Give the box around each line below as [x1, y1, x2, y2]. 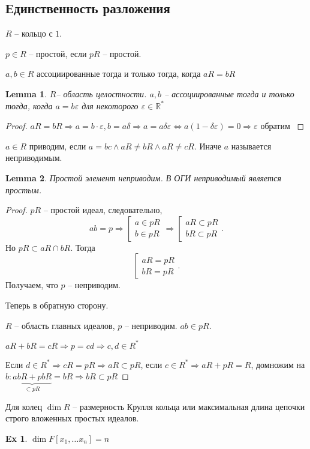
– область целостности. [56, 87, 147, 100]
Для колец [5, 400, 43, 412]
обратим [260, 122, 290, 131]
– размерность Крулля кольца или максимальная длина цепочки [73, 400, 305, 412]
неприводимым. [5, 151, 62, 164]
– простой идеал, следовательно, [43, 203, 162, 216]
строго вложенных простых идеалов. [5, 412, 139, 424]
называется [231, 139, 272, 152]
